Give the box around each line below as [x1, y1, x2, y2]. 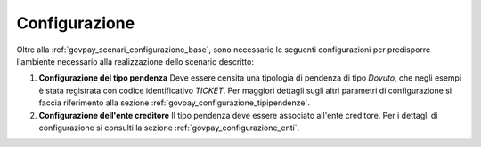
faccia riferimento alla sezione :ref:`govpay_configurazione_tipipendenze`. [38, 97, 311, 108]
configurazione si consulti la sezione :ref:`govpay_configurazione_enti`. [38, 122, 300, 133]
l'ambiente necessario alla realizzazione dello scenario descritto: [16, 56, 254, 66]
